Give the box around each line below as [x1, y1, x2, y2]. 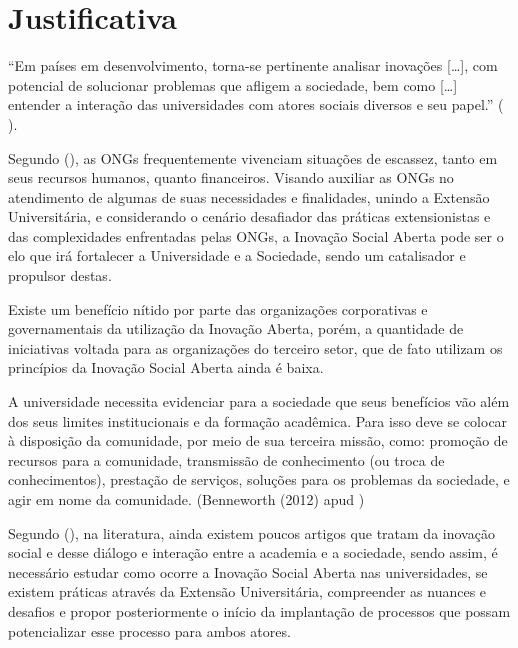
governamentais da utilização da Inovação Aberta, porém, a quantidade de [8, 318, 464, 339]
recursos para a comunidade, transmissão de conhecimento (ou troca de [8, 449, 445, 470]
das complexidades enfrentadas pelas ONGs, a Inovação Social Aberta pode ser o [8, 225, 504, 246]
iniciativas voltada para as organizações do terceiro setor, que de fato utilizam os [8, 337, 503, 358]
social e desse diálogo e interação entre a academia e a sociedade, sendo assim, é [8, 542, 498, 563]
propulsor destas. [8, 265, 112, 286]
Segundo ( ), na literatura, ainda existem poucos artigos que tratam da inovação [8, 522, 495, 543]
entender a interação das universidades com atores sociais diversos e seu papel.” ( [8, 94, 504, 115]
